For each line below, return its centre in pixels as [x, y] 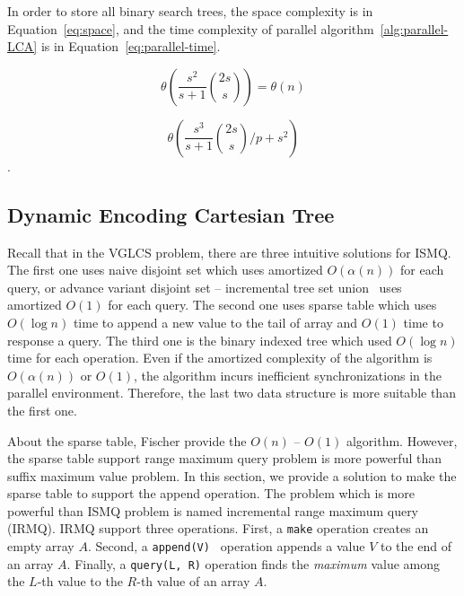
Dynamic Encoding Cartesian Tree [171, 214]
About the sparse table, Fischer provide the [127, 440]
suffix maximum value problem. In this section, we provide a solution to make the [232, 475]
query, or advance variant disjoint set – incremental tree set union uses [205, 287]
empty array [41, 546]
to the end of [416, 546]
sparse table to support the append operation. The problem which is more [211, 493]
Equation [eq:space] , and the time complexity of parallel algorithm [191, 28]
